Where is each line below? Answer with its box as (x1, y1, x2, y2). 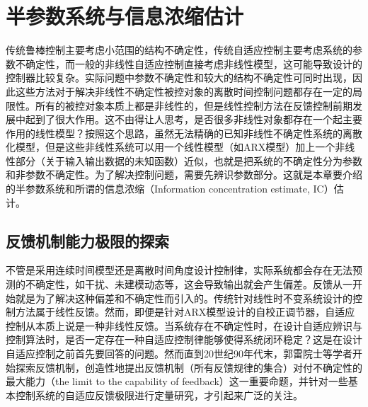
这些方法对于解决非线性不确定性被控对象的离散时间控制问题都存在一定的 (15, 84, 352, 98)
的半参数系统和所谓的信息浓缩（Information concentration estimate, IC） (6, 181, 334, 196)
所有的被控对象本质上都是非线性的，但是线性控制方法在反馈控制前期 (35, 98, 352, 113)
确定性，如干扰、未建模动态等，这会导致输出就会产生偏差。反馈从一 (35, 277, 352, 292)
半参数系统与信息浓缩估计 (6, 1, 244, 30)
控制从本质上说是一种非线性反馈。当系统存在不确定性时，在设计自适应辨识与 (6, 318, 362, 333)
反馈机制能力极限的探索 (6, 229, 169, 251)
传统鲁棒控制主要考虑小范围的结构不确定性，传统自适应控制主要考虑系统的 (6, 42, 352, 57)
